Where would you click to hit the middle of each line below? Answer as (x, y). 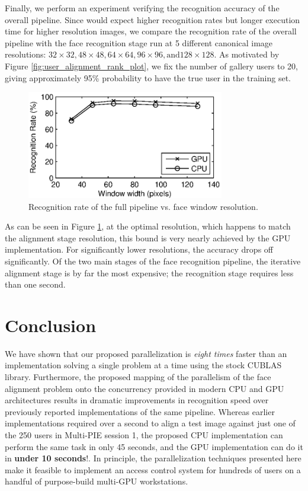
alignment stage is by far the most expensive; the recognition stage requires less (149, 272)
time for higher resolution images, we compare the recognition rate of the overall (151, 31)
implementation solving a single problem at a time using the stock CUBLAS (143, 365)
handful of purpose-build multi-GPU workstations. (97, 481)
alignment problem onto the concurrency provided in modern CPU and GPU (145, 388)
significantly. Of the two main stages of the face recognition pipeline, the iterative (153, 261)
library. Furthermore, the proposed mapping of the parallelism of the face (138, 377)
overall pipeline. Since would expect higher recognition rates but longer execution (153, 19)
